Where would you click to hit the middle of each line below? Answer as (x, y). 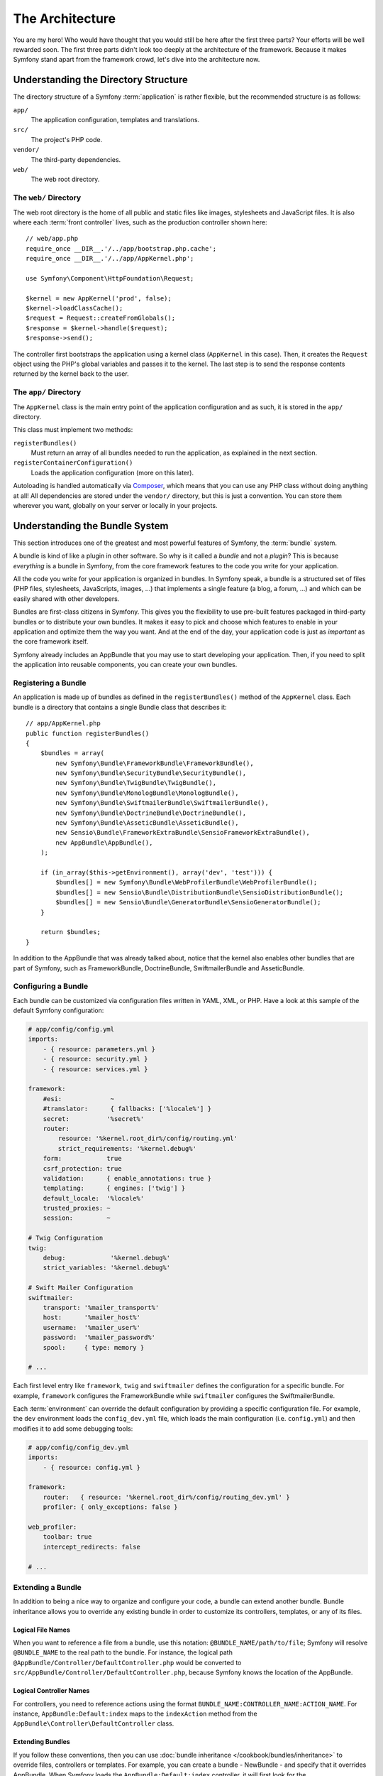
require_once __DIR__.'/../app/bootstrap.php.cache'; (121, 248)
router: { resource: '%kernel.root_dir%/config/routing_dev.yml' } (166, 1497)
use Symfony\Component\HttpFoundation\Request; (110, 278)
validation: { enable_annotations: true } (127, 1178)
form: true (82, 1159)
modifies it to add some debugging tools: (73, 1429)
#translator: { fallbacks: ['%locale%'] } (127, 1109)
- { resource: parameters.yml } (99, 1049)
